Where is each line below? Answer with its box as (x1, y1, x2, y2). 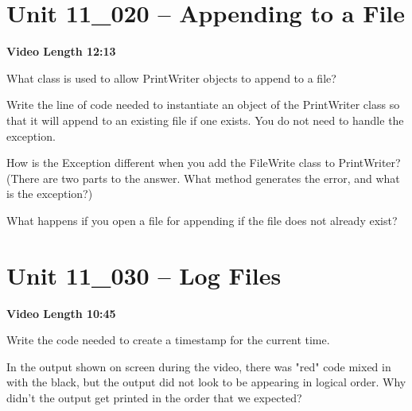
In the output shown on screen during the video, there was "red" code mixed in (6, 358, 391, 374)
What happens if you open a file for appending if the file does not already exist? (6, 211, 398, 228)
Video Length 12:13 (6, 43, 116, 60)
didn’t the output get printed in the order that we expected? (6, 389, 302, 405)
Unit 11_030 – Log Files (6, 258, 282, 291)
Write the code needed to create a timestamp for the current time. (6, 332, 330, 348)
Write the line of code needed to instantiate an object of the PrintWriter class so (6, 96, 400, 113)
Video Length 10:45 (6, 304, 116, 321)
